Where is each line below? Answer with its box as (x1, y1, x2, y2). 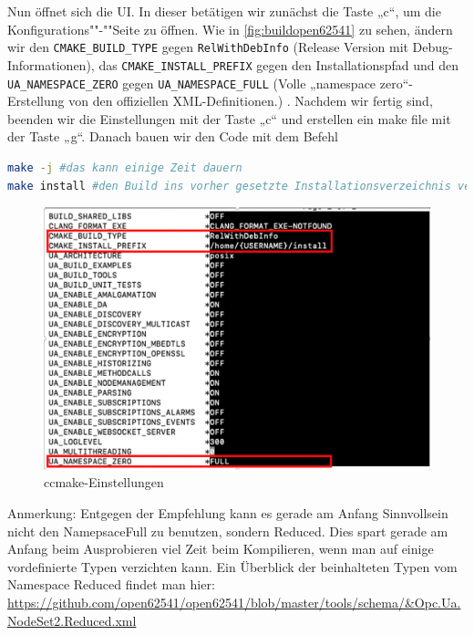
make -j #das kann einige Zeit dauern (7, 161, 242, 174)
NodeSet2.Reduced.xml (7, 610, 137, 630)
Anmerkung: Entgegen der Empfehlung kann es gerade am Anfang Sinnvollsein (7, 503, 448, 522)
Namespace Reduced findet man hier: (7, 575, 215, 594)
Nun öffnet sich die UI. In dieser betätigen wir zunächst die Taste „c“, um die (7, 2, 441, 20)
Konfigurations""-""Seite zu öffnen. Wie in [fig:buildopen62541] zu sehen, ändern (7, 19, 453, 38)
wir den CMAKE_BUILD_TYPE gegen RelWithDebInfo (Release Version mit (7, 37, 408, 57)
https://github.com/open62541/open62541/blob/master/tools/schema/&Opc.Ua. (7, 592, 461, 611)
